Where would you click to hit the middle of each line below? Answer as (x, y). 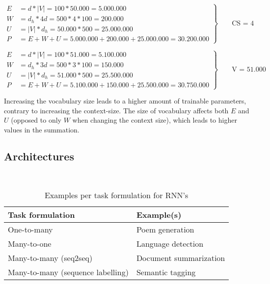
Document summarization (181, 258)
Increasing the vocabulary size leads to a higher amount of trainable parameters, (125, 101)
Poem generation (165, 230)
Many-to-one (30, 244)
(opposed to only (36, 120)
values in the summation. (42, 129)
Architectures (39, 156)
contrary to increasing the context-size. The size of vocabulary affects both (116, 110)
